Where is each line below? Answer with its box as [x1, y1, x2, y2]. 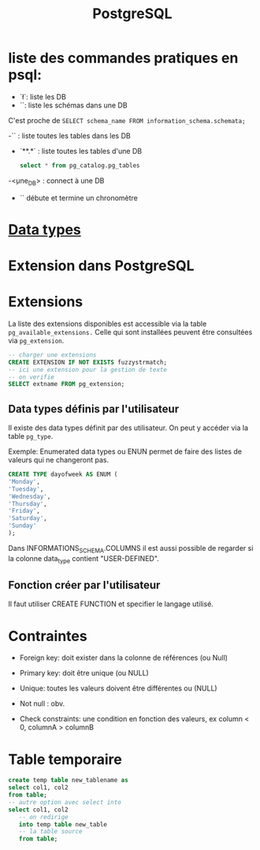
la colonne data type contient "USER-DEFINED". [8, 553, 159, 565]
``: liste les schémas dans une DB [19, 100, 128, 110]
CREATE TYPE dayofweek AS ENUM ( [8, 470, 118, 478]
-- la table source [18, 828, 83, 836]
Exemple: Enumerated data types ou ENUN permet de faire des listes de [8, 447, 243, 456]
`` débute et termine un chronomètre [19, 193, 138, 202]
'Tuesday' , [8, 485, 44, 493]
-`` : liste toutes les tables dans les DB [8, 131, 132, 140]
